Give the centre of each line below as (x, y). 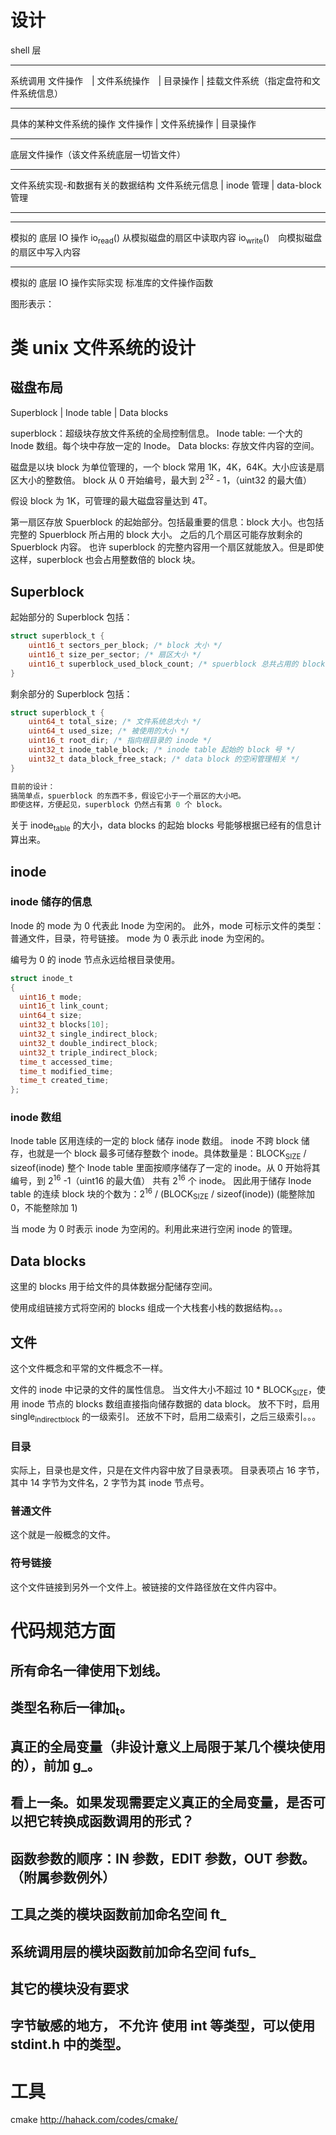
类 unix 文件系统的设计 (103, 347)
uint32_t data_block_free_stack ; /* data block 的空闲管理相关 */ (164, 759)
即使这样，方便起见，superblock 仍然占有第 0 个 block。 (118, 805)
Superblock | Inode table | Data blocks (89, 412)
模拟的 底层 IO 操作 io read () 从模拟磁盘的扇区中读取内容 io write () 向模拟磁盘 (166, 238)
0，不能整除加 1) (44, 1208)
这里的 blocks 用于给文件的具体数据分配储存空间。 (114, 1287)
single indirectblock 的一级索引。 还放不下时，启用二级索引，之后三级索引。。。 (166, 1417)
